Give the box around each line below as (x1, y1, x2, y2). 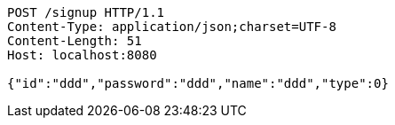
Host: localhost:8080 (7, 48, 157, 62)
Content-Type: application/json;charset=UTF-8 (7, 20, 336, 34)
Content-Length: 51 (7, 34, 142, 48)
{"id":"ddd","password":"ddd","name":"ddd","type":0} (7, 76, 389, 90)
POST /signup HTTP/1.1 (7, 5, 165, 20)
